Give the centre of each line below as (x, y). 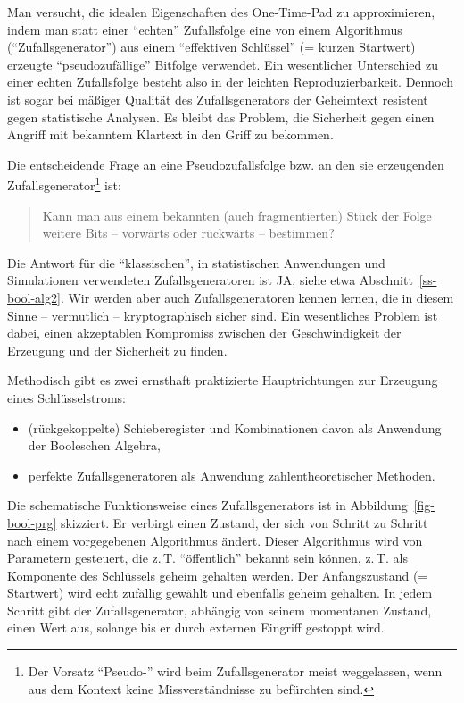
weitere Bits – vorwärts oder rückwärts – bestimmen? (188, 233)
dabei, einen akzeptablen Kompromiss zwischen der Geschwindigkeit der (204, 333)
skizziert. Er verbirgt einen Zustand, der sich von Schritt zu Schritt (244, 522)
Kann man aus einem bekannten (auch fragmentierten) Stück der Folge (237, 215)
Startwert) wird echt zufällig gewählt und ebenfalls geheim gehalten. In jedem (220, 593)
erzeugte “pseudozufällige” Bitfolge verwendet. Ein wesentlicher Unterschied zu (223, 64)
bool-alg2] (34, 297)
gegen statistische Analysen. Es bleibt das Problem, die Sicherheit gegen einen (221, 117)
